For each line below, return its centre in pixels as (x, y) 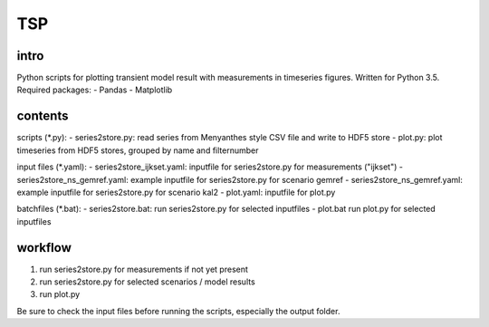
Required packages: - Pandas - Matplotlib (95, 90)
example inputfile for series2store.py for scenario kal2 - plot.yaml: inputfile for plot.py (176, 192)
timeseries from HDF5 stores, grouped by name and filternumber (138, 150)
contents (43, 116)
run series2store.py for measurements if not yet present (144, 269)
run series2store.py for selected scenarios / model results (147, 282)
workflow (44, 248)
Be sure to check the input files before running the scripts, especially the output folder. (178, 311)
